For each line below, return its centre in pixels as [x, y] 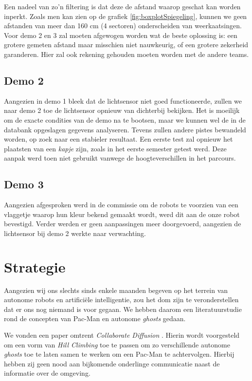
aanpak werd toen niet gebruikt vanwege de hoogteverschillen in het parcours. [120, 158]
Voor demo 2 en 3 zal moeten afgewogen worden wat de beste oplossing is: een [121, 35]
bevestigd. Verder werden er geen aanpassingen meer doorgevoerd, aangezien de [123, 224]
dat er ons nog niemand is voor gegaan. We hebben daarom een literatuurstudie [123, 309]
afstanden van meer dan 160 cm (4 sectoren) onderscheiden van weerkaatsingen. [123, 26]
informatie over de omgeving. [47, 373]
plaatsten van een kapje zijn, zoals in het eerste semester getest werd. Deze [115, 148]
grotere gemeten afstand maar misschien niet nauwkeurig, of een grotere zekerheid [126, 45]
